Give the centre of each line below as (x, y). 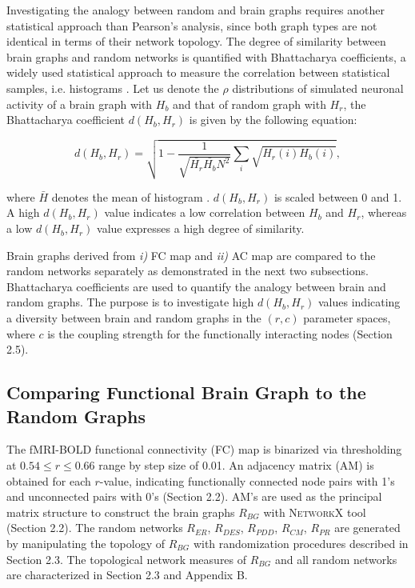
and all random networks (336, 559)
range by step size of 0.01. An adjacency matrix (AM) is (236, 465)
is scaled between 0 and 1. (338, 196)
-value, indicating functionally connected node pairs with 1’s (247, 480)
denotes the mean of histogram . (131, 196)
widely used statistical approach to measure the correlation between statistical (198, 72)
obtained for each (49, 480)
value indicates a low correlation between (205, 212)
